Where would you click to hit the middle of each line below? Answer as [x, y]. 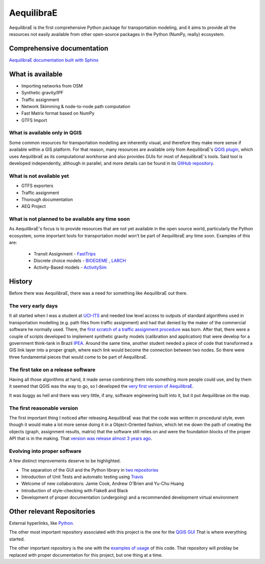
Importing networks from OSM [52, 85]
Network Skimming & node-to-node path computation [76, 106]
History [21, 282]
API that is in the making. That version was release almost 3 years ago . [80, 438]
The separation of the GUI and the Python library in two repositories [90, 470]
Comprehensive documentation [59, 48]
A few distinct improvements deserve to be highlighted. [65, 461]
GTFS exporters [37, 186]
